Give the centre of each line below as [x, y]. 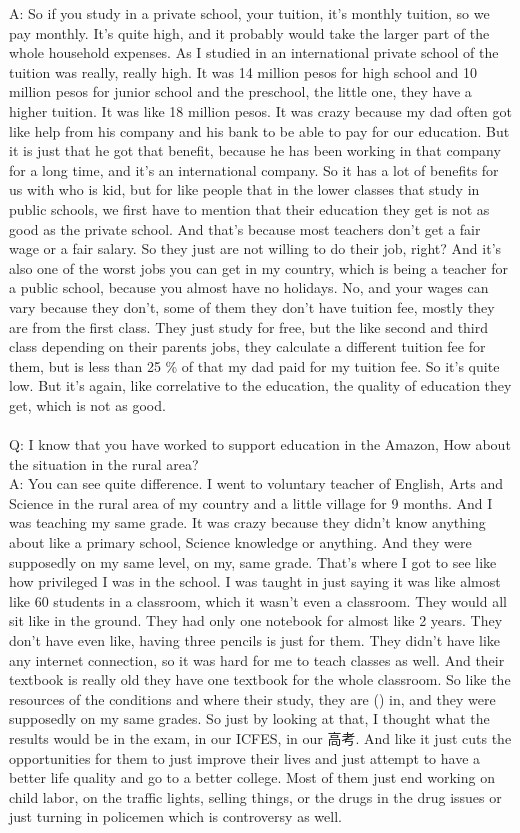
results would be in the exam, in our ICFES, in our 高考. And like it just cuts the [260, 737]
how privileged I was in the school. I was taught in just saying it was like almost [255, 581]
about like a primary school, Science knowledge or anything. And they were [240, 542]
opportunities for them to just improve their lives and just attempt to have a [245, 757]
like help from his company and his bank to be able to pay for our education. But [259, 130]
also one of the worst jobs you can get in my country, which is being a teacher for [258, 267]
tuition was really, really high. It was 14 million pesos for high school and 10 [243, 71]
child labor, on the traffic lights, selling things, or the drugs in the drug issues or [255, 796]
